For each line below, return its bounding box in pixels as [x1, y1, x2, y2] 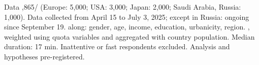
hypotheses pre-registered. [4, 51, 85, 61]
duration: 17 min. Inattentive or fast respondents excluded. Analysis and [4, 41, 230, 52]
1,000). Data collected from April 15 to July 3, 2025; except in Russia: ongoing [4, 11, 249, 22]
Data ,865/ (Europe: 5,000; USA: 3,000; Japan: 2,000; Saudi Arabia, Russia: [4, 2, 241, 12]
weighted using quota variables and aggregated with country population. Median [4, 31, 255, 42]
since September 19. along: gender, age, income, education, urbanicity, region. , [4, 21, 250, 32]
